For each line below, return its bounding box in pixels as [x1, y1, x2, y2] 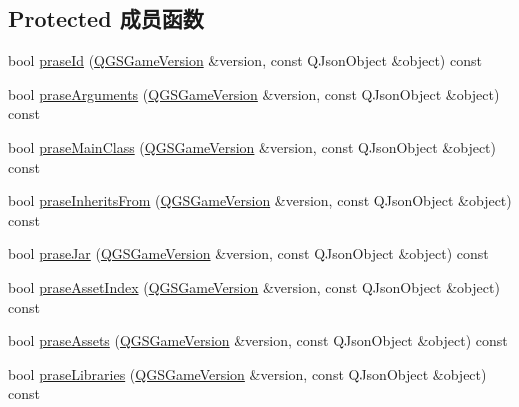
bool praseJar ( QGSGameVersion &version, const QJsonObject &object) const [8, 243, 489, 264]
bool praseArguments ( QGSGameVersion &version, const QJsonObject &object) [8, 83, 500, 104]
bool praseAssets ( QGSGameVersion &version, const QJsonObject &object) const [8, 330, 508, 351]
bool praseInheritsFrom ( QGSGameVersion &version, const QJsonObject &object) [8, 190, 512, 211]
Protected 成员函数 [8, 3, 204, 34]
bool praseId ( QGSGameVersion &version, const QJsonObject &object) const [8, 50, 482, 71]
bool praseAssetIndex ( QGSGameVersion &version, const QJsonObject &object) [8, 276, 500, 297]
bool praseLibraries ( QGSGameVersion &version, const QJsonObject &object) [8, 363, 487, 384]
